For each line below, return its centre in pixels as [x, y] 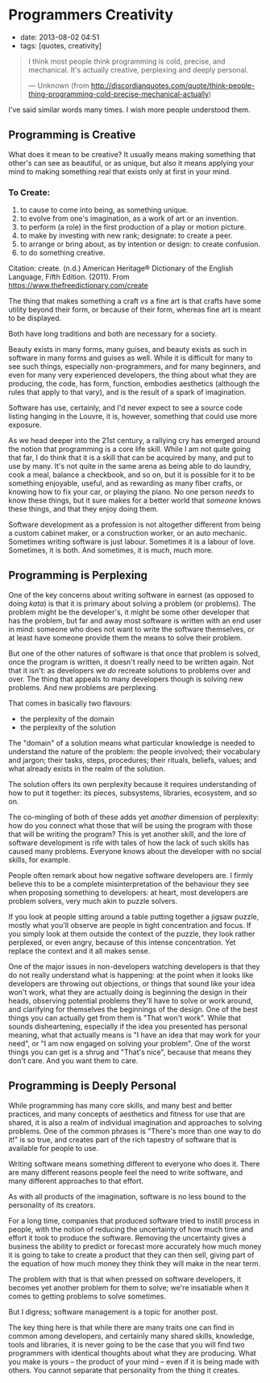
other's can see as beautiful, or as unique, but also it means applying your [131, 163]
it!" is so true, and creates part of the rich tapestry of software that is [123, 1139]
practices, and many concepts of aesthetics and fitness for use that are [127, 1114]
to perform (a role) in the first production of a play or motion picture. [133, 227]
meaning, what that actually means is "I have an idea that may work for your [134, 1035]
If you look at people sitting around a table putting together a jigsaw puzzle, [134, 917]
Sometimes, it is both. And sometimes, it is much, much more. [111, 550]
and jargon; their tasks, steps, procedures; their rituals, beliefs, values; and [133, 760]
